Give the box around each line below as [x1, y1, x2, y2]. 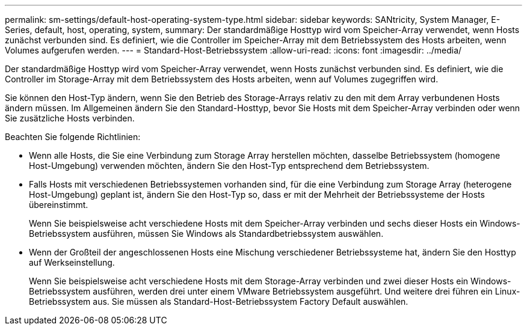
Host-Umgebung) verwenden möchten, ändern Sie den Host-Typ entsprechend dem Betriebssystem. [29, 160, 430, 171]
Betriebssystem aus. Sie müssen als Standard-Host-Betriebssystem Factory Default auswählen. [29, 296, 408, 307]
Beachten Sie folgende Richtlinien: [5, 132, 141, 142]
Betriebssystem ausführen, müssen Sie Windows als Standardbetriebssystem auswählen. [29, 228, 384, 239]
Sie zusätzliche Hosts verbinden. [5, 113, 135, 123]
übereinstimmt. [29, 200, 88, 210]
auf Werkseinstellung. [29, 257, 115, 267]
